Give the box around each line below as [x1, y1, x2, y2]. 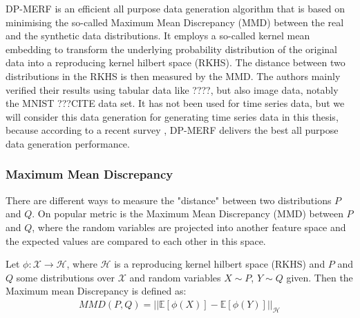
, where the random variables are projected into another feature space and [32, 219, 346, 234]
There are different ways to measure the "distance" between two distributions [6, 192, 332, 207]
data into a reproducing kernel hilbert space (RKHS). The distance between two [6, 55, 345, 70]
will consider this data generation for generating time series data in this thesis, [6, 109, 339, 123]
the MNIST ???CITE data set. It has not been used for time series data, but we [6, 96, 345, 110]
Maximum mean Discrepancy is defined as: [6, 284, 187, 298]
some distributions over [16, 270, 115, 284]
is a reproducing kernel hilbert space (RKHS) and [114, 257, 325, 271]
